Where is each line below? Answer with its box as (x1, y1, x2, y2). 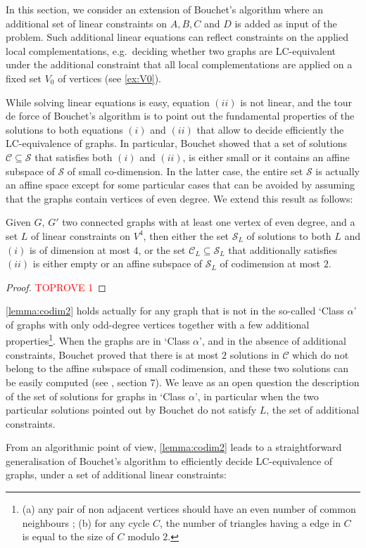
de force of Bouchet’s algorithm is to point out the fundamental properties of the (6, 108, 355, 123)
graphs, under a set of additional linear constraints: (6, 467, 227, 482)
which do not (292, 347, 349, 362)
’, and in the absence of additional (199, 333, 347, 348)
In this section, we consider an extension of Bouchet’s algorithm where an (6, 2, 323, 16)
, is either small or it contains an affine (182, 149, 350, 164)
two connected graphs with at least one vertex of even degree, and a (62, 215, 355, 229)
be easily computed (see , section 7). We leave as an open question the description (6, 374, 360, 389)
